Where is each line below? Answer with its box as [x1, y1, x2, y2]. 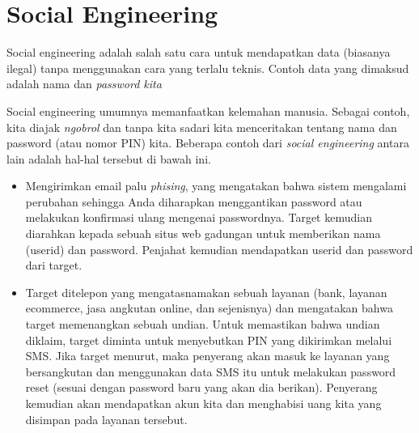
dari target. [25, 257, 83, 274]
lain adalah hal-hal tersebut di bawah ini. [6, 150, 211, 167]
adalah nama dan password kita [6, 75, 162, 92]
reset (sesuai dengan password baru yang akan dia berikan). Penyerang [25, 379, 378, 396]
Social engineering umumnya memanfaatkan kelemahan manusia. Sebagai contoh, [6, 102, 410, 119]
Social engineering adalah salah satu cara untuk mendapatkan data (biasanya [6, 44, 391, 61]
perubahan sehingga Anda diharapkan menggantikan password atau [25, 193, 362, 210]
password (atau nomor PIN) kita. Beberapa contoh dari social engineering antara [6, 134, 409, 151]
